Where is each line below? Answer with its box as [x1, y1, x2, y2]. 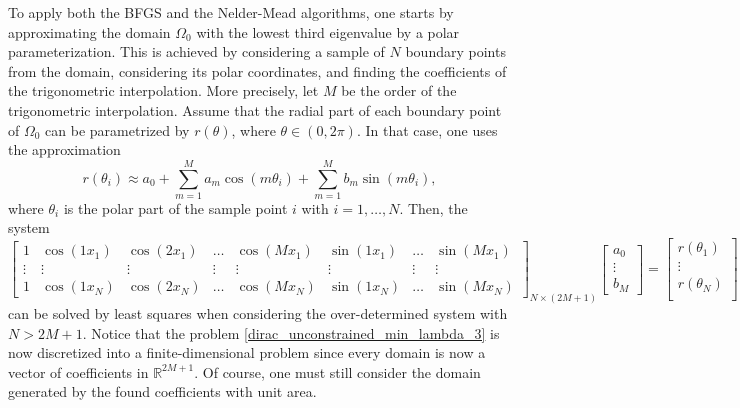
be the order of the [341, 80, 457, 101]
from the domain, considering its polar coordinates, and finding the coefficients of [8, 60, 507, 81]
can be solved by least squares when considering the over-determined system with [8, 303, 508, 324]
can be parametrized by [45, 119, 190, 140]
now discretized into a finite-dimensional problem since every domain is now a [8, 342, 486, 363]
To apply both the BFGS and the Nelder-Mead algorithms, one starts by [8, 2, 454, 22]
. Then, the [399, 197, 468, 218]
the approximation [8, 139, 121, 160]
